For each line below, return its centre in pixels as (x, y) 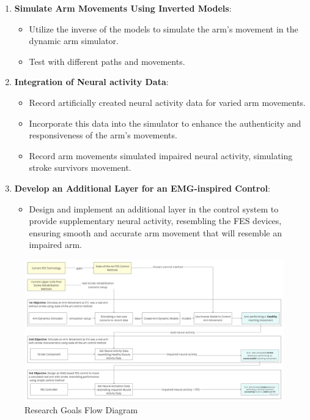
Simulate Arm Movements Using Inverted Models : (123, 8)
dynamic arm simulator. (74, 41)
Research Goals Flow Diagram (81, 410)
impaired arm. (56, 245)
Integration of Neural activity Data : (91, 82)
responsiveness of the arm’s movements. (103, 135)
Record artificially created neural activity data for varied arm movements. (168, 102)
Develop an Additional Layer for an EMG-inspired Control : (142, 188)
